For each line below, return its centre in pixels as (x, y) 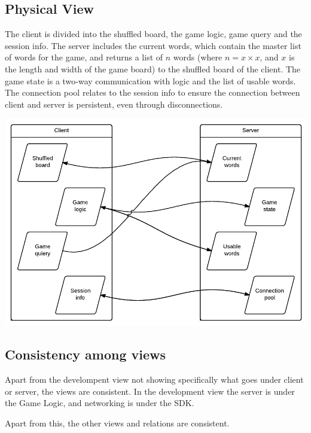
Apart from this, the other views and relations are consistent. (117, 423)
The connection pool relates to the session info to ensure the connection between (153, 92)
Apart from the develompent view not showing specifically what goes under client (154, 379)
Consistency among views (86, 354)
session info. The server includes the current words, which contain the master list (153, 45)
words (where (198, 57)
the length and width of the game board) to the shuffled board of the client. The (153, 68)
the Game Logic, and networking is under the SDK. (100, 403)
